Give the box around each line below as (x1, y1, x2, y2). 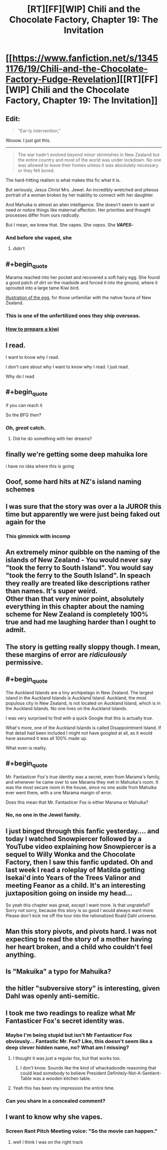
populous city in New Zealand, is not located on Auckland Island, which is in (5, 700, 161, 706)
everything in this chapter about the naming (5, 602, 144, 611)
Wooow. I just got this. (5, 138, 51, 143)
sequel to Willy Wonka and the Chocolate (5, 850, 136, 858)
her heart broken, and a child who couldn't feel (5, 943, 153, 951)
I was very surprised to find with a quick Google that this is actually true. (5, 715, 153, 721)
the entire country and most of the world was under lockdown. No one (17, 157, 162, 163)
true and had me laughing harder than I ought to (5, 618, 156, 627)
